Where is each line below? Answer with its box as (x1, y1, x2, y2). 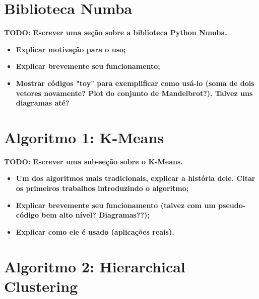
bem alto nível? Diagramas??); (41, 210, 150, 220)
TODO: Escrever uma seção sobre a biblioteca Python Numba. (4, 27, 227, 38)
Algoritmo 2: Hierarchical (4, 256, 185, 276)
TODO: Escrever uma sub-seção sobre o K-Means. (4, 156, 183, 166)
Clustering (4, 275, 78, 296)
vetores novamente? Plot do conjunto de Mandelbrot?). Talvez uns (16, 87, 253, 98)
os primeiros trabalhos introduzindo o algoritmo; (16, 183, 189, 193)
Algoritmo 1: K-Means (4, 127, 164, 147)
